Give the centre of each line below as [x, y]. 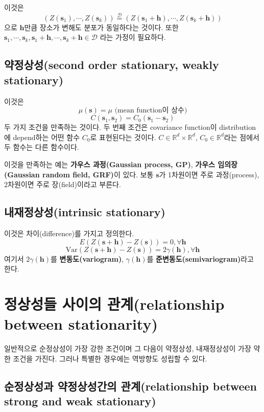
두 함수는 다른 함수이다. [42, 147]
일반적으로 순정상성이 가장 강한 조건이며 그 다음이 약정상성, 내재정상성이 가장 [128, 348]
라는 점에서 [242, 137]
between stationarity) [81, 324]
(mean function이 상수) [151, 111]
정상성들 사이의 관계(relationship [114, 303]
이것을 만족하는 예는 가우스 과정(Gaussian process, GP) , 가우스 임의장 [121, 164]
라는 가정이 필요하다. [133, 37]
